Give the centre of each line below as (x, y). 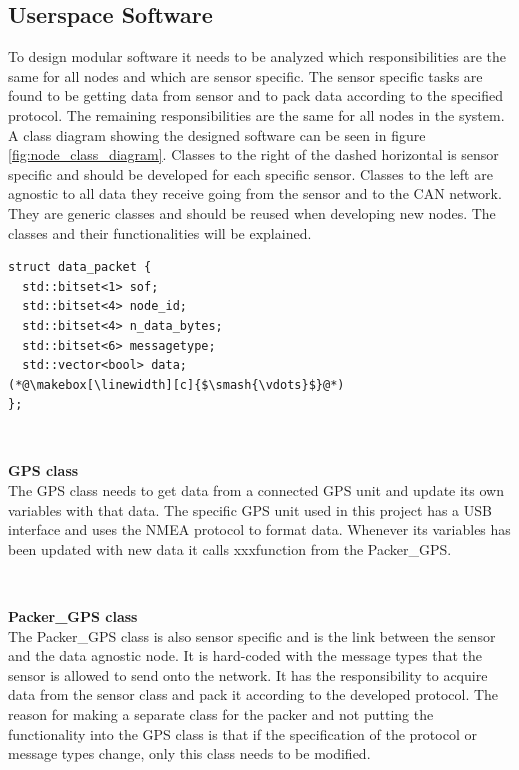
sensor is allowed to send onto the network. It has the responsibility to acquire (248, 674)
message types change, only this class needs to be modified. (189, 753)
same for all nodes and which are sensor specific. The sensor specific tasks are (245, 75)
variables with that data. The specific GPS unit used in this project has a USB (250, 509)
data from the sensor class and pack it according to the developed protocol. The (253, 694)
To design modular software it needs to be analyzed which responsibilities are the (257, 56)
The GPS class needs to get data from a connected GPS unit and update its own (256, 490)
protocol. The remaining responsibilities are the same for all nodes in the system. (256, 114)
